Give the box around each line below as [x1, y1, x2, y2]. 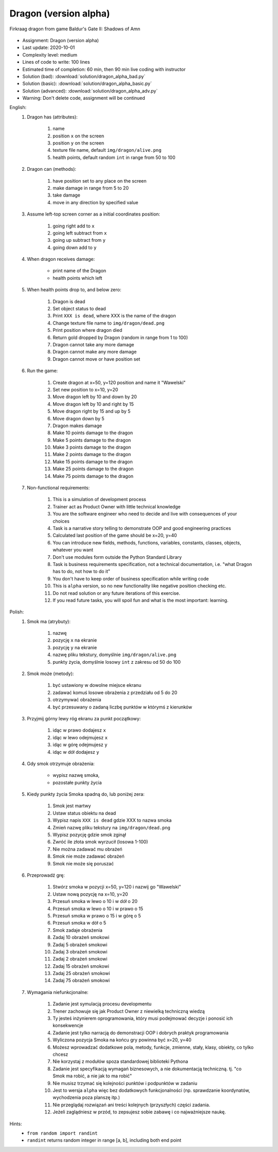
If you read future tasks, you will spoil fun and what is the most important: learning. [53, 597, 229, 603]
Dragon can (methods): [27, 166, 77, 172]
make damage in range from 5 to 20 [53, 185, 129, 191]
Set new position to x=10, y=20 [53, 386, 118, 393]
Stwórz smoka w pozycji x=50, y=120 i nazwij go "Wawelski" [53, 884, 181, 890]
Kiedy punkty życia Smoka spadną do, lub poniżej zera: [27, 791, 145, 797]
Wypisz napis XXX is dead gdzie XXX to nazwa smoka [53, 817, 172, 823]
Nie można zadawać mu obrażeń [53, 846, 123, 852]
